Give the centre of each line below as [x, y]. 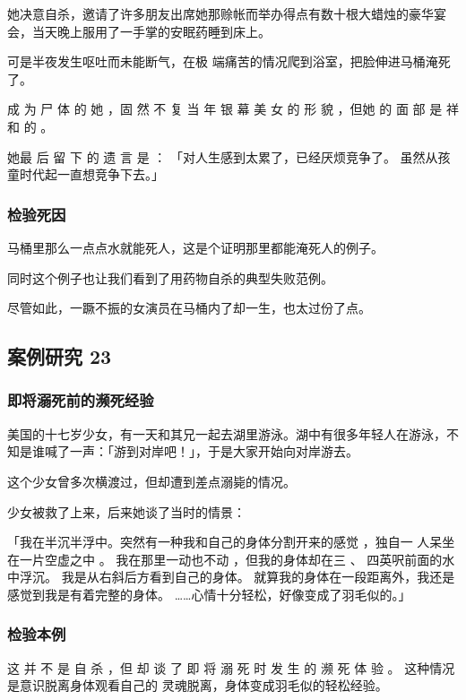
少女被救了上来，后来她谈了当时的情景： [126, 511]
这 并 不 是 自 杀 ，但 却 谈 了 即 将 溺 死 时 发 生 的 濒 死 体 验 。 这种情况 [231, 667]
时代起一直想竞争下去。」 [91, 174]
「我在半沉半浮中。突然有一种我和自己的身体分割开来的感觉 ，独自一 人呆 [225, 542]
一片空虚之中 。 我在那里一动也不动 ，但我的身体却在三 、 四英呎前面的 [231, 559]
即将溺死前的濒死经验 [81, 400]
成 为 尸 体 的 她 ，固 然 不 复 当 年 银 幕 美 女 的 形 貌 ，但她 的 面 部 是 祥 [233, 109]
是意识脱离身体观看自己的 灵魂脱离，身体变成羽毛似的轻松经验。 [198, 685]
